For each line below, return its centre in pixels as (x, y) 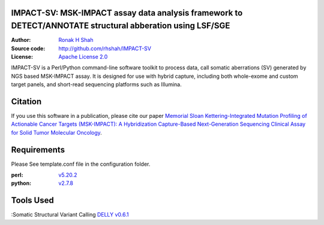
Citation (26, 101)
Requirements (38, 150)
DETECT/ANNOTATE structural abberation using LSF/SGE (121, 26)
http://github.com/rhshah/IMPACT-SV (105, 48)
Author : (21, 40)
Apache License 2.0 (83, 56)
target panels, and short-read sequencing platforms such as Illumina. (97, 84)
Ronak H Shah (76, 40)
